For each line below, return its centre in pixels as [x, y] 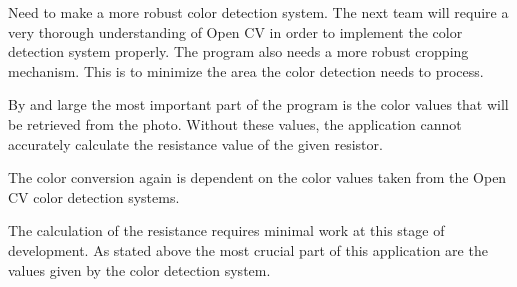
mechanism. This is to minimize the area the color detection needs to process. [246, 70]
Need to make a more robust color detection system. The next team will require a [258, 12]
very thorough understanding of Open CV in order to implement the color [235, 31]
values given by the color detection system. [139, 269]
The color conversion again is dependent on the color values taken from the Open [257, 177]
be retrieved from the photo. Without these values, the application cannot [235, 123]
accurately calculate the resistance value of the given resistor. [195, 143]
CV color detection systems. [94, 196]
